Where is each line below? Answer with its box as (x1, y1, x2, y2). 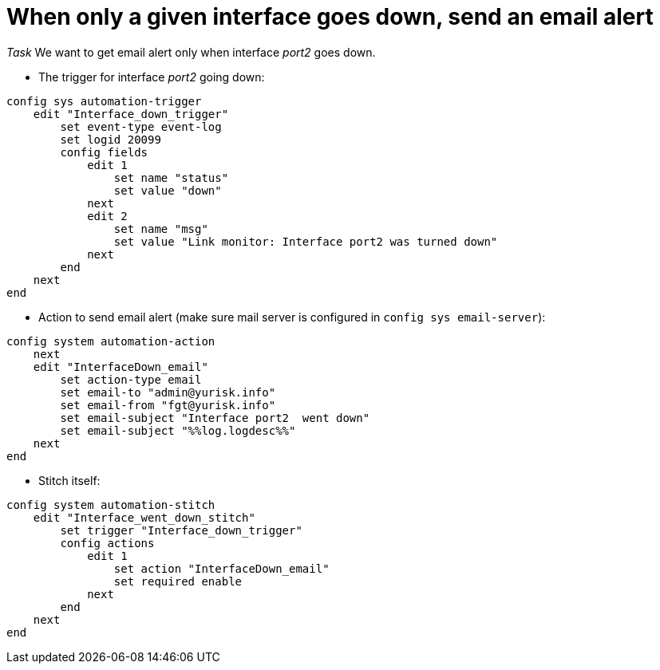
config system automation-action (6, 334, 215, 348)
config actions (60, 536, 155, 550)
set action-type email (60, 372, 202, 386)
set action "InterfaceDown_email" (113, 562, 330, 575)
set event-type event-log (60, 120, 222, 133)
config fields (60, 145, 148, 159)
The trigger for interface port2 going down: (38, 69, 265, 84)
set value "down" (113, 183, 222, 197)
